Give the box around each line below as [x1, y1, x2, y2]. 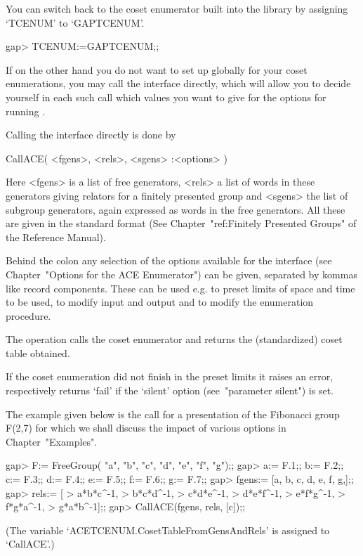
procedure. [6, 308, 51, 323]
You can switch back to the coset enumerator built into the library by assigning [6, 1, 348, 15]
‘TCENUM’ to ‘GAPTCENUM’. [6, 15, 145, 30]
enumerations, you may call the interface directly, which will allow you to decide [6, 76, 351, 91]
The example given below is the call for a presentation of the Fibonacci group [6, 406, 340, 421]
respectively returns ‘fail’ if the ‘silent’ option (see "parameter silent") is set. [6, 383, 334, 398]
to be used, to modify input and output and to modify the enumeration [6, 295, 314, 309]
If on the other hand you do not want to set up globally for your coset [6, 62, 308, 77]
